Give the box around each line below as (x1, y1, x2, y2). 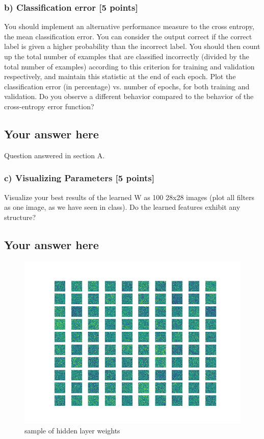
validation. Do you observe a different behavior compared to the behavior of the (4, 91, 254, 102)
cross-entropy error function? (4, 101, 94, 111)
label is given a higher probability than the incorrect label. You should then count (4, 41, 260, 52)
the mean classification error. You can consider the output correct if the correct (4, 31, 252, 41)
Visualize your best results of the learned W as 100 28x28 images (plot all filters (4, 191, 255, 202)
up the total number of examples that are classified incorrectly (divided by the (4, 51, 249, 61)
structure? (4, 211, 36, 222)
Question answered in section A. (4, 150, 105, 160)
